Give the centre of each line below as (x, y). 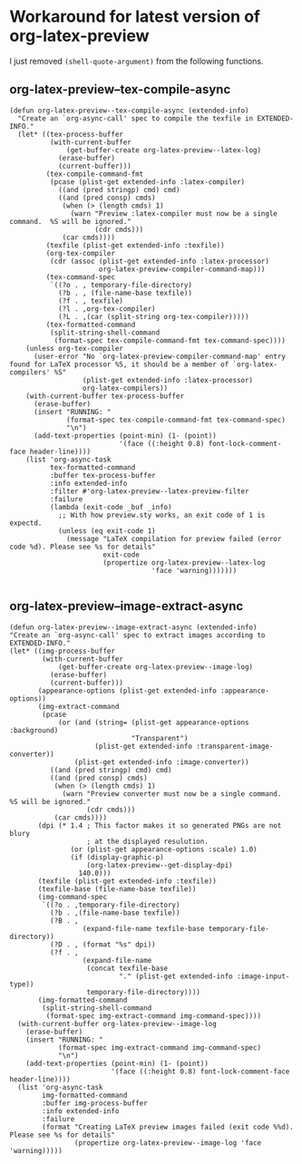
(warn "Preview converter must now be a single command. (172, 794)
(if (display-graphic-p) (117, 857)
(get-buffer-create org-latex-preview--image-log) (156, 667)
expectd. (26, 523)
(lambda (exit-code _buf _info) (111, 507)
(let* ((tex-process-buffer (71, 134)
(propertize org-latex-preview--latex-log (184, 563)
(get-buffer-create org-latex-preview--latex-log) (164, 150)
